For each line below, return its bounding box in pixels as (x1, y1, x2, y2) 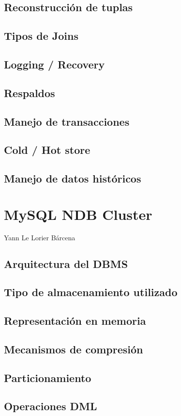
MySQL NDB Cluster (4, 204, 152, 224)
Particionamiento (4, 370, 91, 385)
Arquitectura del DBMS (4, 256, 128, 271)
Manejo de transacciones (4, 114, 130, 129)
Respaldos (4, 85, 55, 100)
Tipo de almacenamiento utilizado (4, 284, 178, 300)
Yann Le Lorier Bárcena (4, 232, 75, 242)
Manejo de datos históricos (4, 171, 141, 186)
